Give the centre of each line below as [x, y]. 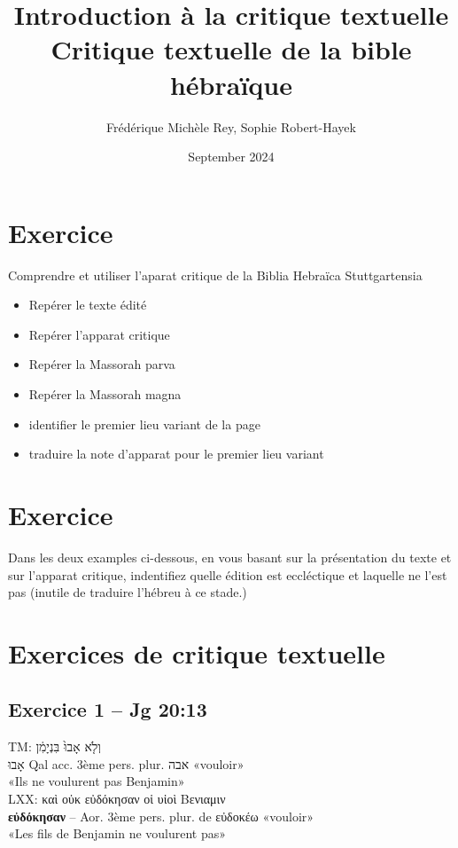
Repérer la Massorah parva [102, 364]
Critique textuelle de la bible [231, 49]
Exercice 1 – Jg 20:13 [108, 709]
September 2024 [231, 157]
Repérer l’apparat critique [99, 334]
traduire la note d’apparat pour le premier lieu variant [176, 454]
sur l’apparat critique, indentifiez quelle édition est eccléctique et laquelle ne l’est [228, 574]
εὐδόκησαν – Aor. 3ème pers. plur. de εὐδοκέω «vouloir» [161, 816]
